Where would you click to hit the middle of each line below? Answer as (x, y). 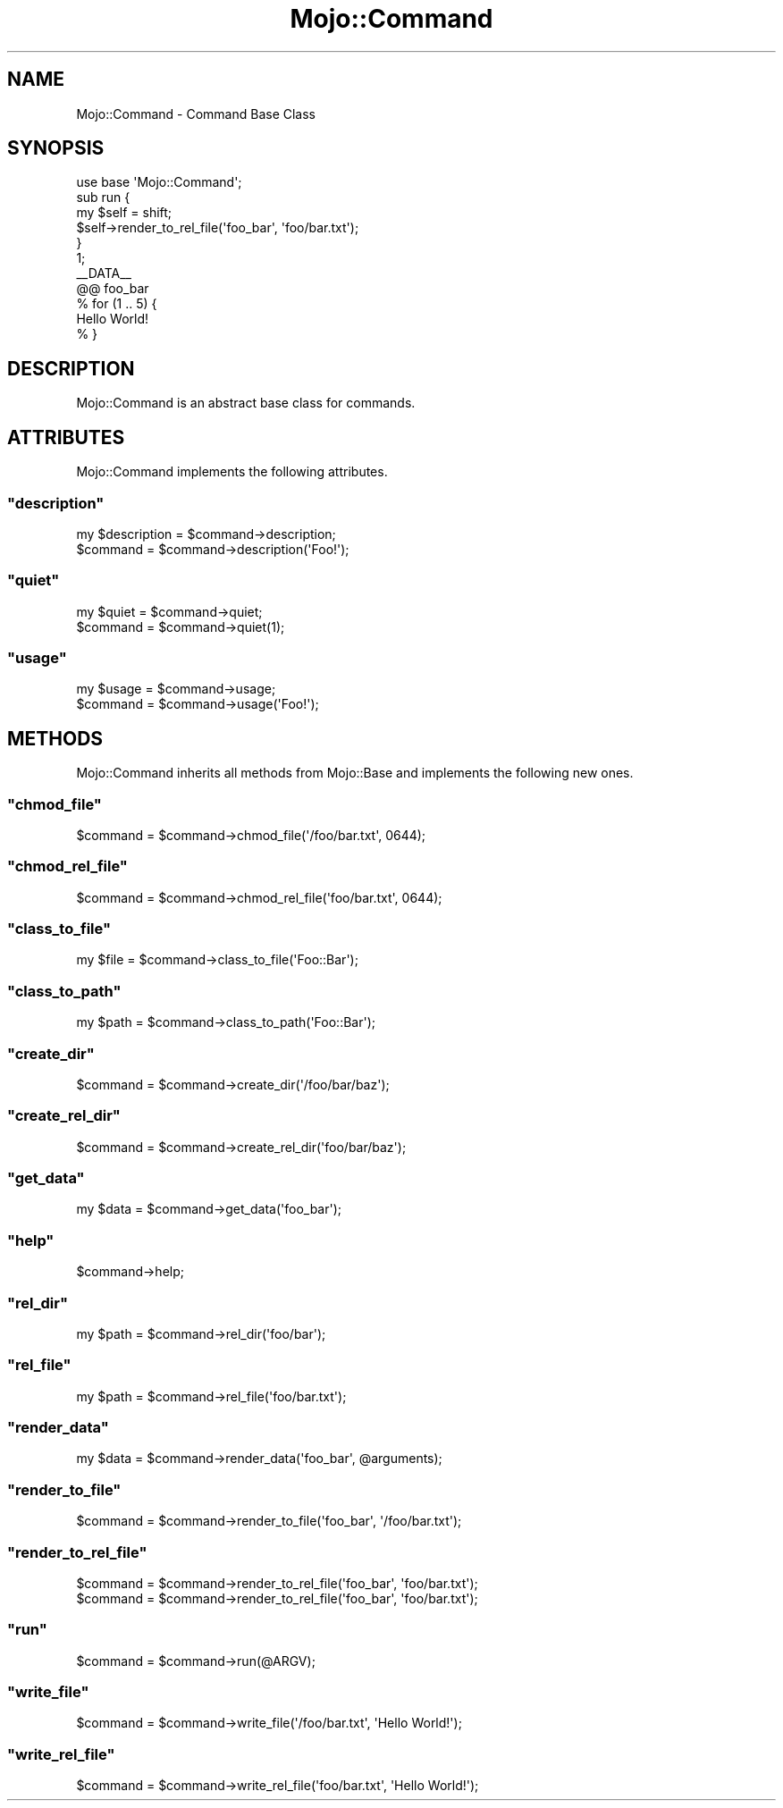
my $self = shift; (124, 213)
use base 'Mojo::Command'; (159, 182)
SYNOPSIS (56, 148)
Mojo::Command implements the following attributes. (232, 472)
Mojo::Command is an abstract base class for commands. (246, 403)
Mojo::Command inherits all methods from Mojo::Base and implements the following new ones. (355, 773)
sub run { (103, 198)
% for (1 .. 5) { (117, 304)
